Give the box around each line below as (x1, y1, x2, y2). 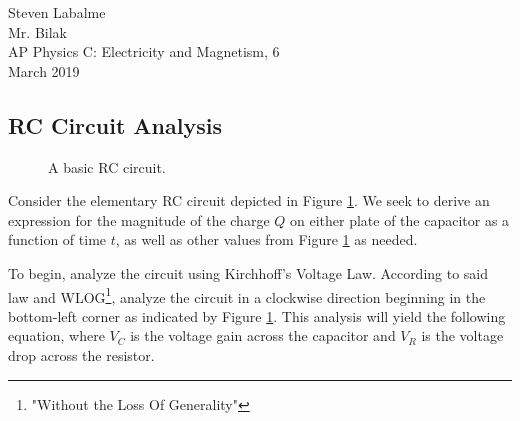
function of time (8, 229, 107, 250)
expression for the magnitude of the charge (8, 209, 270, 230)
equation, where (8, 325, 105, 346)
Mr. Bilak (8, 21, 67, 42)
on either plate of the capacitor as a (290, 209, 510, 230)
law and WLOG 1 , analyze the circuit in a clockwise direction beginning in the (8, 283, 486, 307)
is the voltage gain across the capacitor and (130, 325, 396, 346)
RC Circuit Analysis (8, 109, 222, 140)
